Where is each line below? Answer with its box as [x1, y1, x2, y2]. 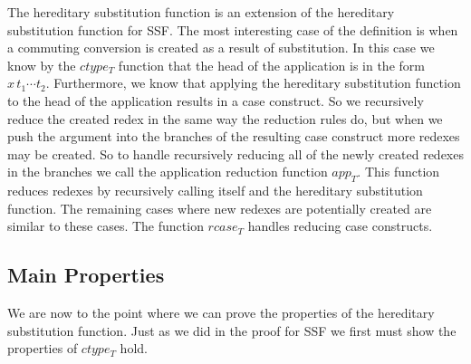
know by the [7, 55, 76, 74]
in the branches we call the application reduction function [7, 162, 328, 181]
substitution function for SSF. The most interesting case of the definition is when [7, 20, 458, 39]
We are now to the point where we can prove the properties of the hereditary [7, 303, 435, 322]
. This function [357, 162, 440, 181]
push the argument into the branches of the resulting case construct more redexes [7, 127, 460, 146]
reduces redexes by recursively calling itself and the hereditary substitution [7, 181, 423, 200]
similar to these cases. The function [7, 216, 204, 235]
